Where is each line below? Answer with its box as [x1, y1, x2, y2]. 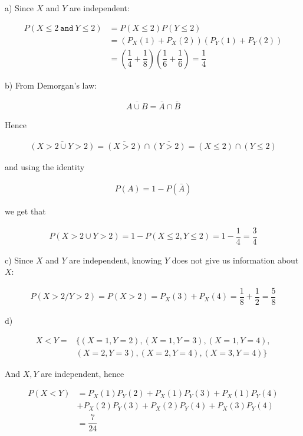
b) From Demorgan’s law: [5, 79, 97, 91]
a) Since [5, 2, 34, 14]
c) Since [5, 253, 34, 266]
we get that [5, 205, 46, 217]
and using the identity [5, 161, 85, 173]
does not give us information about [172, 253, 299, 266]
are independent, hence [41, 367, 124, 379]
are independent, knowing [69, 253, 162, 266]
